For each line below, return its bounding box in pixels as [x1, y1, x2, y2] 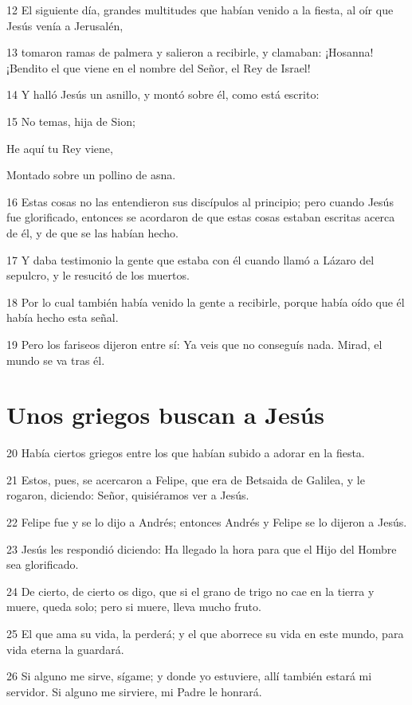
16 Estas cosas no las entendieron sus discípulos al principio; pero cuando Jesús [6, 193, 394, 210]
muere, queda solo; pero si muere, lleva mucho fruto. [6, 598, 261, 615]
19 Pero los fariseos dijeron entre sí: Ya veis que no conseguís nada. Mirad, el [6, 335, 383, 352]
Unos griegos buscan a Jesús [6, 398, 325, 431]
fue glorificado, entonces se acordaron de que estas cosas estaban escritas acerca [6, 209, 395, 225]
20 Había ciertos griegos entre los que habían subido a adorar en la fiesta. [6, 445, 365, 461]
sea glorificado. [6, 556, 79, 573]
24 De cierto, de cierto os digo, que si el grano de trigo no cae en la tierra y [6, 582, 375, 599]
